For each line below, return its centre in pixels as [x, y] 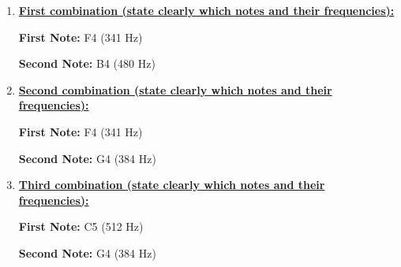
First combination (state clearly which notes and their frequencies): [206, 10]
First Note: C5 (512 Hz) [81, 226]
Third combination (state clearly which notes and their [172, 185]
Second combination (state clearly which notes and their [175, 89]
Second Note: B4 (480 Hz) [87, 63]
